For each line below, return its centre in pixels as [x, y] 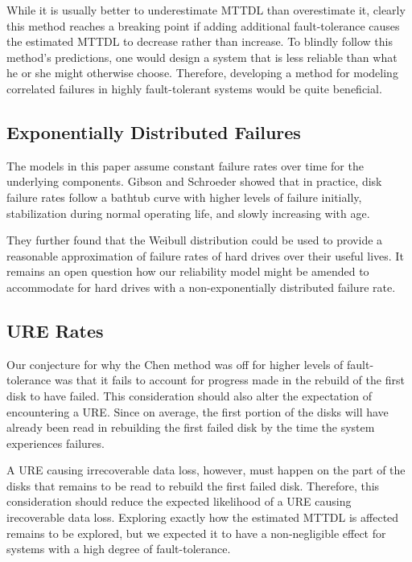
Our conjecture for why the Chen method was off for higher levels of [175, 364]
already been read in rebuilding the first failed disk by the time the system [191, 427]
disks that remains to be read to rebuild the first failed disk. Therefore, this [193, 485]
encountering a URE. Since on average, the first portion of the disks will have [198, 411]
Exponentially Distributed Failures [154, 131]
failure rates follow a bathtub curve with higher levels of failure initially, [184, 197]
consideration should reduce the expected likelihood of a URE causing [179, 501]
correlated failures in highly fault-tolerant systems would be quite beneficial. [194, 88]
